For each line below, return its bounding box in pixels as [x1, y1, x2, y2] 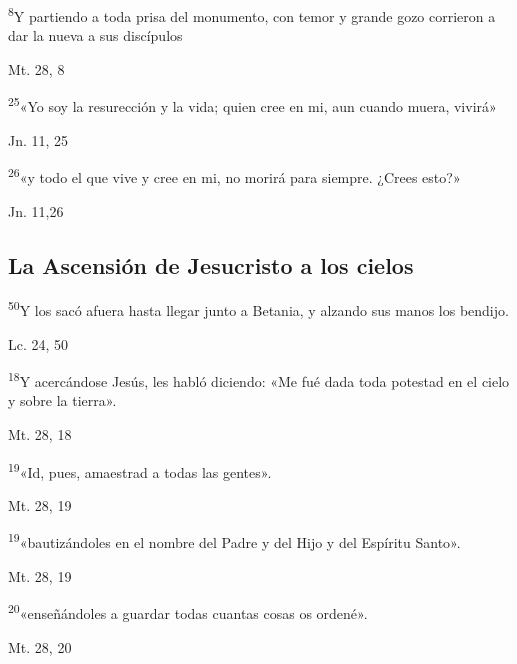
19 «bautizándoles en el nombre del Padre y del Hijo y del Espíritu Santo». [8, 529, 461, 553]
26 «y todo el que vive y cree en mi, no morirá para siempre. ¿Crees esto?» [8, 164, 461, 187]
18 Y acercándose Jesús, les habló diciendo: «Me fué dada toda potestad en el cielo [8, 368, 510, 391]
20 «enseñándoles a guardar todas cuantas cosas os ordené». [8, 600, 368, 623]
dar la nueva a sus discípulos [8, 25, 183, 46]
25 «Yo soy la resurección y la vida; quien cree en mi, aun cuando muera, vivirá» [8, 93, 497, 117]
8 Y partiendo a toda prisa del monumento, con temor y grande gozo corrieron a [8, 3, 496, 26]
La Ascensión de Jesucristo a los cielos [8, 249, 414, 280]
